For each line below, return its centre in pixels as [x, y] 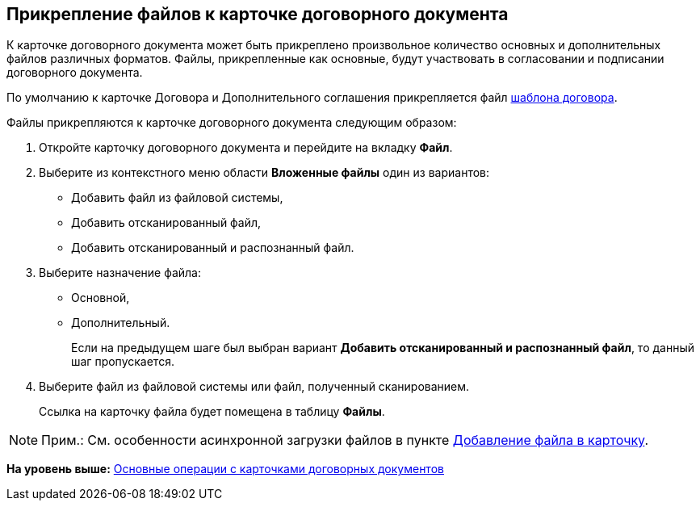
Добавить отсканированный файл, [166, 223]
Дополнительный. [121, 323]
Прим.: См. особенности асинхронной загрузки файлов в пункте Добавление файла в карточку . [345, 440]
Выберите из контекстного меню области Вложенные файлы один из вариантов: [264, 173]
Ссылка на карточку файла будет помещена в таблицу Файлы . [212, 412]
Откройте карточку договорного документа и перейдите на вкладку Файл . [246, 148]
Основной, [101, 298]
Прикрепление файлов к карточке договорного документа [258, 14]
